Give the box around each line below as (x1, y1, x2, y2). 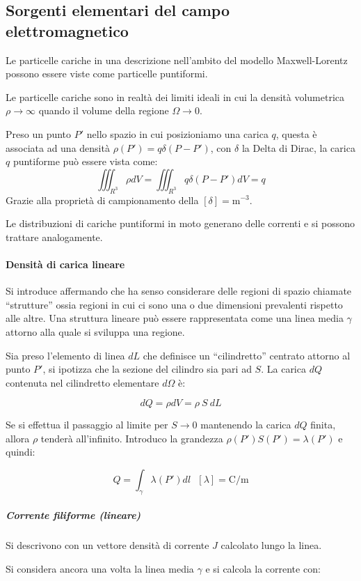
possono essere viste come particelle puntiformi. (6, 66, 208, 81)
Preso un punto (6, 126, 72, 141)
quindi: (6, 444, 35, 459)
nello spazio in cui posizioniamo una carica (86, 126, 268, 141)
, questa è (275, 126, 317, 141)
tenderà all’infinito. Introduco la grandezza (40, 431, 223, 445)
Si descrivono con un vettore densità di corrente (6, 538, 209, 552)
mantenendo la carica (200, 417, 291, 432)
